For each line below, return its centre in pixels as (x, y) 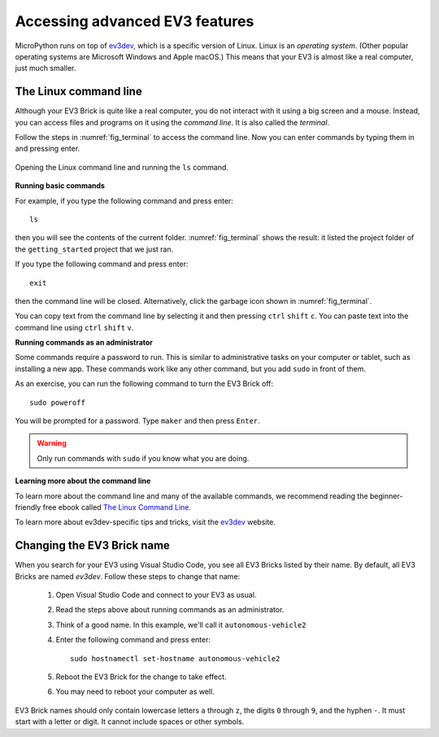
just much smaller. (46, 68)
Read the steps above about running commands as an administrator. (170, 610)
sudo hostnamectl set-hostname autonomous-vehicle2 (175, 658)
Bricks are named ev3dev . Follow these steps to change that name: (128, 576)
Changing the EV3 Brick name (93, 546)
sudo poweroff (57, 402)
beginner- (387, 496)
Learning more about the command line (83, 481)
